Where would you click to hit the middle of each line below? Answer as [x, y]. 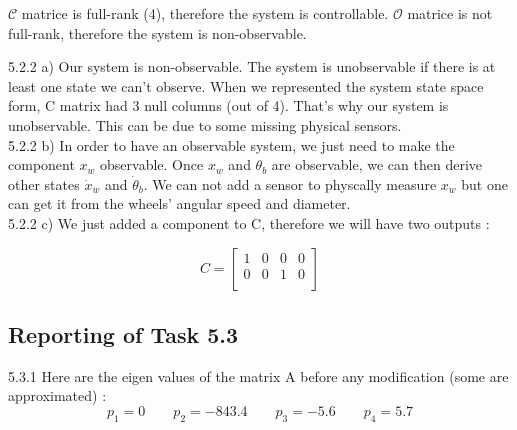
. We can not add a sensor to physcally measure [290, 183]
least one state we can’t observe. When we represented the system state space [246, 85]
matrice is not [450, 13]
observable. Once [152, 164]
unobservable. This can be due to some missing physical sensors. [205, 124]
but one [484, 183]
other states [44, 183]
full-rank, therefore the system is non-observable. [157, 32]
